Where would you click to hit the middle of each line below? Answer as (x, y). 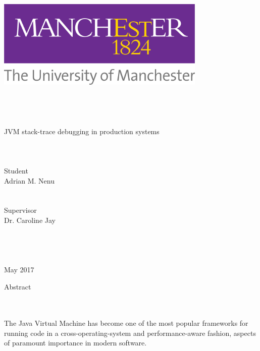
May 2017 (19, 269)
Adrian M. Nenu (30, 180)
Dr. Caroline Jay (30, 220)
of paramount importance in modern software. (75, 343)
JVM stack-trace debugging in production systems (82, 131)
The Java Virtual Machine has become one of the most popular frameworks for (126, 323)
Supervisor (20, 210)
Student (16, 170)
